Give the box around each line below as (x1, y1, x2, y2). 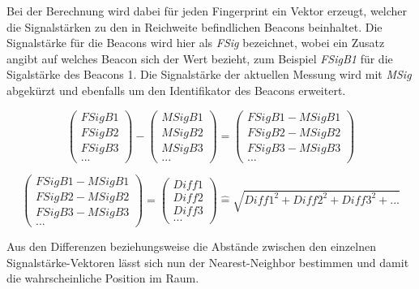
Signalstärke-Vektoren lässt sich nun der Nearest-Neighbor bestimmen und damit (6, 253, 409, 270)
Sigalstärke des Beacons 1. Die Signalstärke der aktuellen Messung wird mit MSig (6, 66, 412, 83)
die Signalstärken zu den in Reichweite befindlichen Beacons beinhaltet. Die (6, 18, 383, 35)
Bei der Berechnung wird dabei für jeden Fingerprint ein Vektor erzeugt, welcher (6, 2, 408, 19)
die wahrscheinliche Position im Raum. (6, 270, 199, 287)
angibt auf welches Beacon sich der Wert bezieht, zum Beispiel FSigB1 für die (6, 50, 393, 67)
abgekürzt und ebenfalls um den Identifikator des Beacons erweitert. (6, 81, 346, 98)
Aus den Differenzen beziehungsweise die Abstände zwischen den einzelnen (6, 237, 376, 254)
